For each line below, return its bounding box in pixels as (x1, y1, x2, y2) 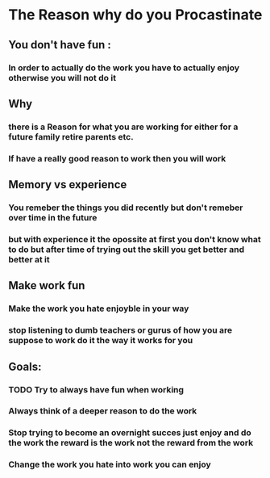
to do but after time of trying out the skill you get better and (8, 244, 245, 255)
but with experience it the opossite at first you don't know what (8, 233, 262, 245)
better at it (8, 254, 50, 265)
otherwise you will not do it (8, 72, 117, 83)
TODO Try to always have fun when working (8, 384, 184, 395)
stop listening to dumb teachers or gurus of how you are (8, 325, 232, 336)
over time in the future (8, 212, 98, 224)
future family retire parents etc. (8, 131, 135, 142)
